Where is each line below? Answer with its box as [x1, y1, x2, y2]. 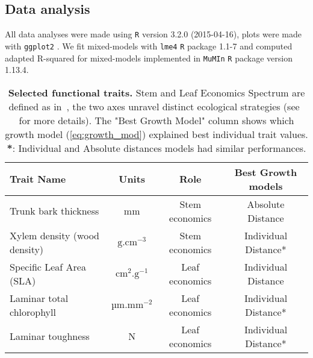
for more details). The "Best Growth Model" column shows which [19, 113, 294, 127]
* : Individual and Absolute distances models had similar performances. [7, 140, 306, 155]
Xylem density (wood [10, 228, 99, 242]
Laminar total [10, 290, 69, 305]
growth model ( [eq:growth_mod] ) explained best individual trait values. [5, 127, 308, 141]
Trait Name [10, 172, 66, 186]
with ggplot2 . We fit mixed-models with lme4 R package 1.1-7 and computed [5, 39, 293, 52]
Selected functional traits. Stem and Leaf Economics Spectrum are [8, 85, 305, 99]
